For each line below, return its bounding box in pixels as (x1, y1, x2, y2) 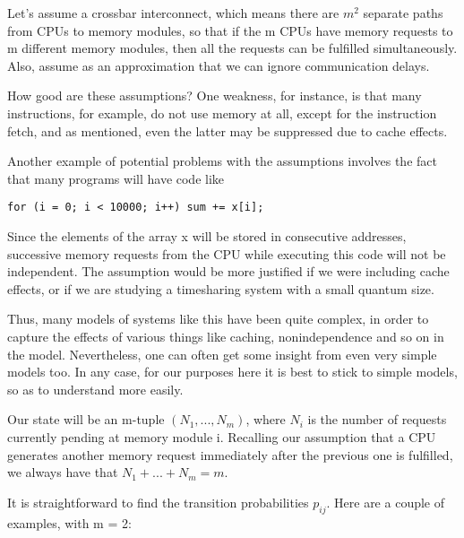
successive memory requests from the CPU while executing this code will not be (7, 244, 446, 263)
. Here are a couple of (326, 492, 445, 511)
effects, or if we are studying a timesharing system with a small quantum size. (7, 279, 434, 298)
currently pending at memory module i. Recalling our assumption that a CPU (7, 427, 436, 446)
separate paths (363, 4, 443, 22)
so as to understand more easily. (7, 379, 184, 398)
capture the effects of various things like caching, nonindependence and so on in (7, 326, 444, 345)
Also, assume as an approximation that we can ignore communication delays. (7, 56, 430, 74)
